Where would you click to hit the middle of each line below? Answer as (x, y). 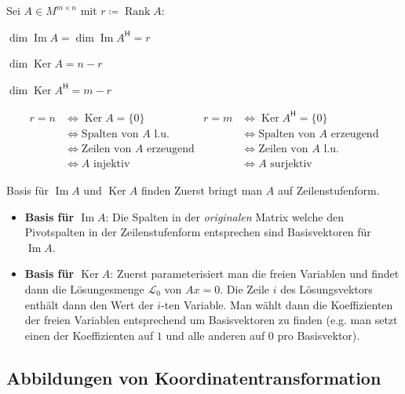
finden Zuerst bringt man (202, 190)
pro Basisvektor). (319, 335)
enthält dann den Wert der (89, 304)
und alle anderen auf (215, 335)
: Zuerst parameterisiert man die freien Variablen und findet (255, 274)
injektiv (112, 164)
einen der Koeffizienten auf (89, 335)
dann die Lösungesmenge (84, 288)
